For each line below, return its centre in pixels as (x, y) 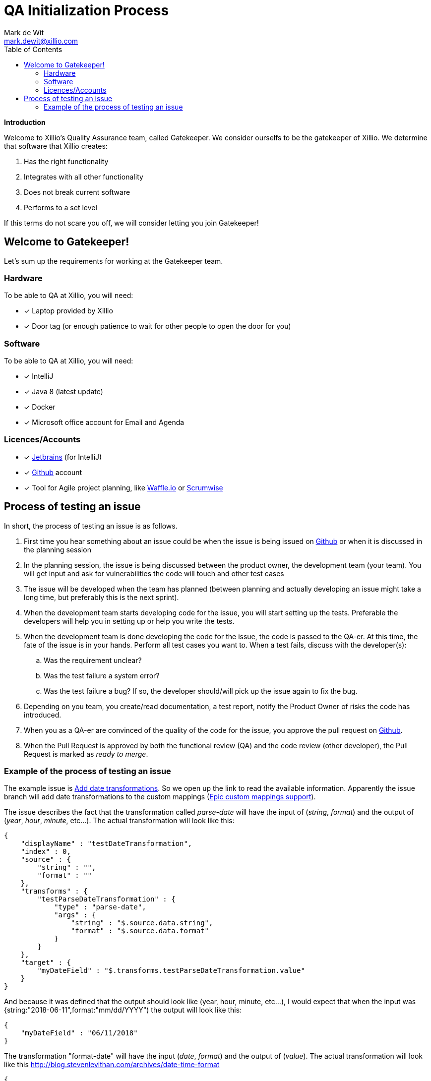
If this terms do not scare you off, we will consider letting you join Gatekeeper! (131, 223)
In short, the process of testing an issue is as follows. (91, 526)
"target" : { (46, 963)
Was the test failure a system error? (102, 675)
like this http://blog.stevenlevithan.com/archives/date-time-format (112, 1065)
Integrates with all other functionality (84, 177)
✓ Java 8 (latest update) (63, 392)
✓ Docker (40, 407)
